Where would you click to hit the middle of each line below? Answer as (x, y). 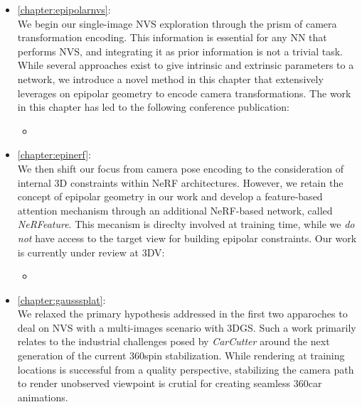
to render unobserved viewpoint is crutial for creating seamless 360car (170, 383)
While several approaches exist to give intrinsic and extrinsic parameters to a (186, 65)
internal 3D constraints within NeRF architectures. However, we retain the (180, 182)
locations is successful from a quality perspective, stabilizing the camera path (186, 369)
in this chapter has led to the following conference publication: (153, 107)
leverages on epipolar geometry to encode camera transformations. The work (184, 93)
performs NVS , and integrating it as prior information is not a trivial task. (180, 51)
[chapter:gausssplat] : (62, 299)
